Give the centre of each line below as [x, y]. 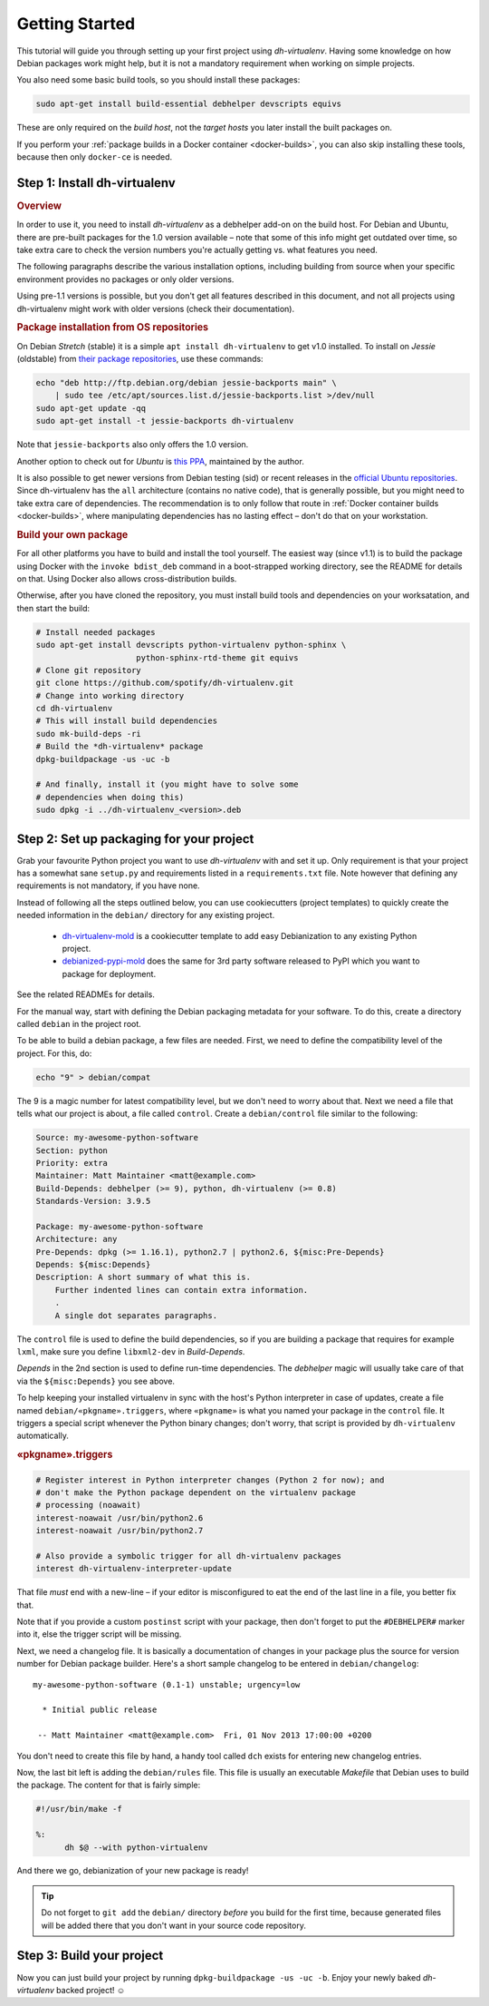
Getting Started [76, 24]
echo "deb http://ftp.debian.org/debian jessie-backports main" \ [186, 383]
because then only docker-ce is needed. [95, 157]
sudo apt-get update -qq [91, 408]
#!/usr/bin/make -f [79, 1809]
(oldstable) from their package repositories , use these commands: [140, 359]
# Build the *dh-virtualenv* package [120, 747]
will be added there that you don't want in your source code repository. [174, 1925]
